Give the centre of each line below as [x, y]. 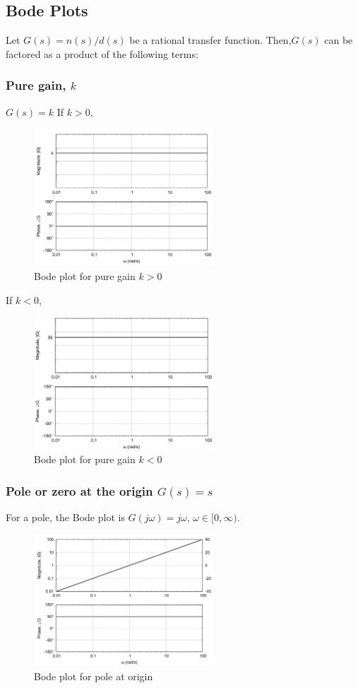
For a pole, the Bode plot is [65, 517]
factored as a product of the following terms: [102, 53]
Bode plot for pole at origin [94, 676]
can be [339, 40]
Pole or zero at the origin [79, 490]
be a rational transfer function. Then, [210, 40]
